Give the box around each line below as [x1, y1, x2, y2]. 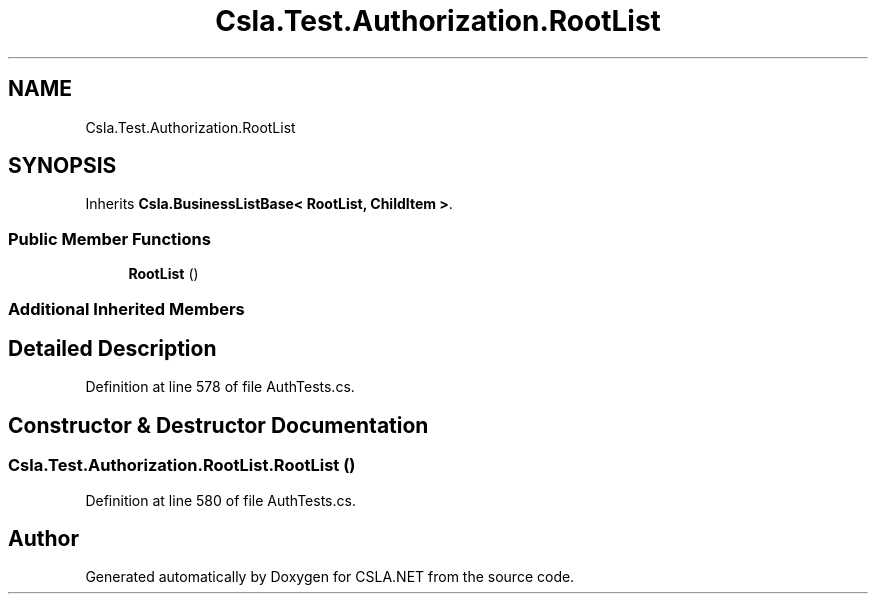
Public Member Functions [8, 228, 211, 249]
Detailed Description [8, 335, 217, 361]
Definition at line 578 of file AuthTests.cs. [85, 378, 355, 396]
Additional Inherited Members [8, 298, 245, 319]
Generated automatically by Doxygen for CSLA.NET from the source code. [85, 568, 575, 586]
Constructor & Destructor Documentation [8, 412, 429, 438]
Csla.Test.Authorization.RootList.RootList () [8, 455, 356, 476]
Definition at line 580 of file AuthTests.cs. [85, 491, 356, 509]
